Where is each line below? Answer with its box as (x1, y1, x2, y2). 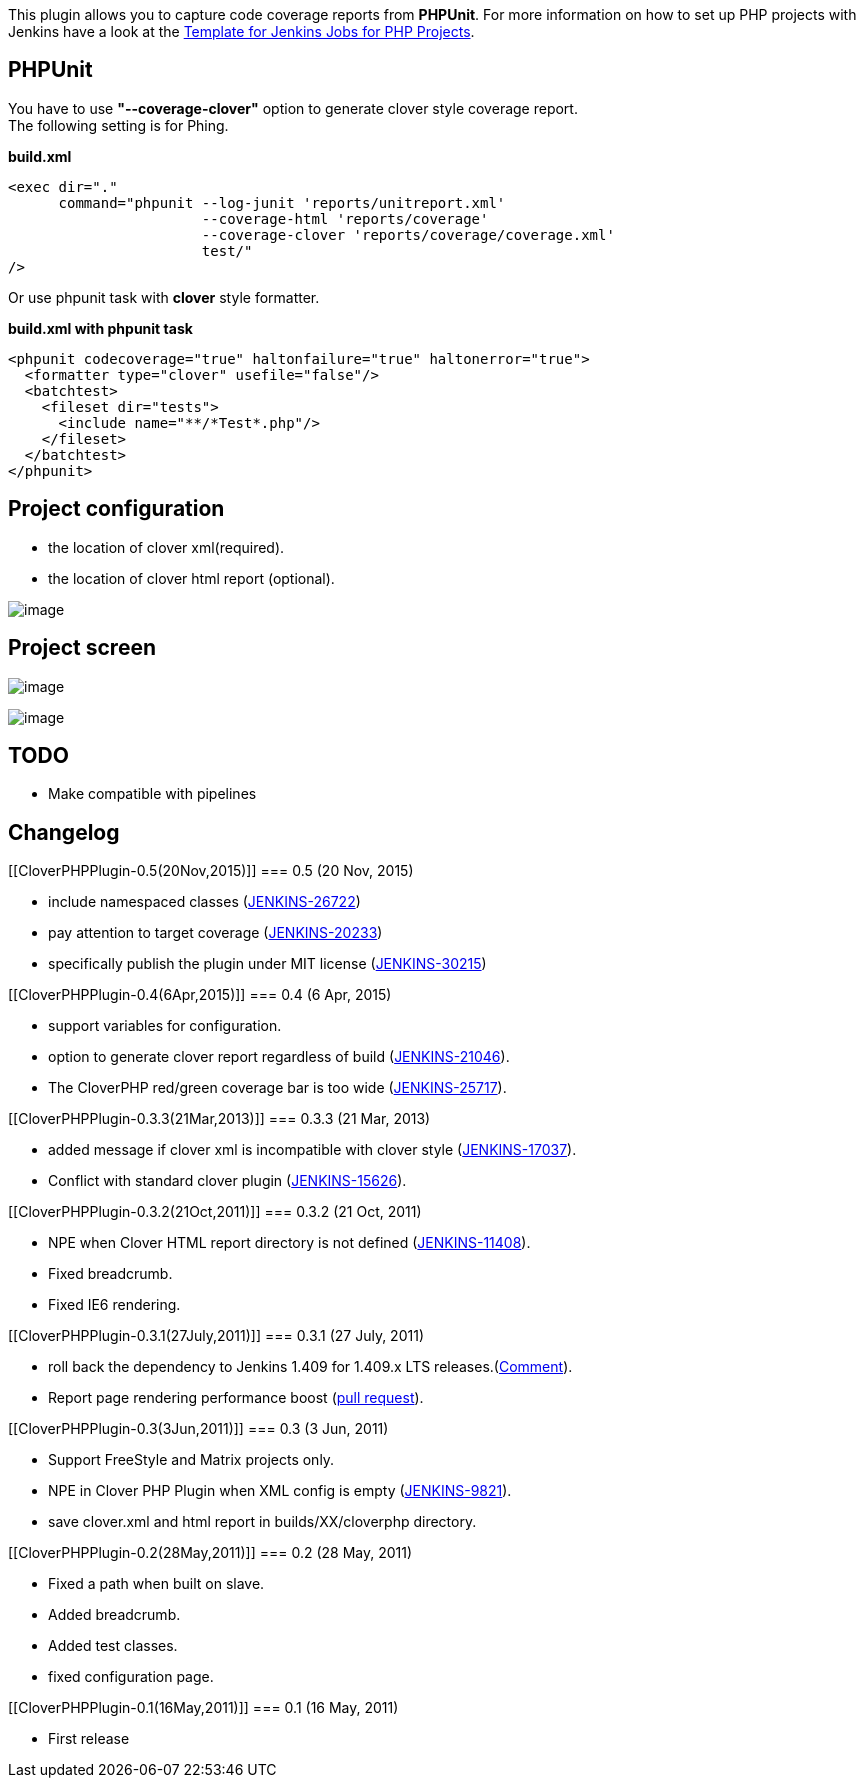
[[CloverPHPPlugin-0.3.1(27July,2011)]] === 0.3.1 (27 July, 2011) (8, 1327, 424, 1345)
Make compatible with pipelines (48, 785, 257, 803)
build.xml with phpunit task (8, 319, 193, 337)
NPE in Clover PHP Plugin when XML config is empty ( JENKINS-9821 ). (48, 1482, 512, 1500)
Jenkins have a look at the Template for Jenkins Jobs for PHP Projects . (8, 23, 475, 40)
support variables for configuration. (48, 1017, 282, 1035)
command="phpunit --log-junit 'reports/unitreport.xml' (58, 194, 506, 211)
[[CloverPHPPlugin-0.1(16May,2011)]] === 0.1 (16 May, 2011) (8, 1699, 399, 1717)
